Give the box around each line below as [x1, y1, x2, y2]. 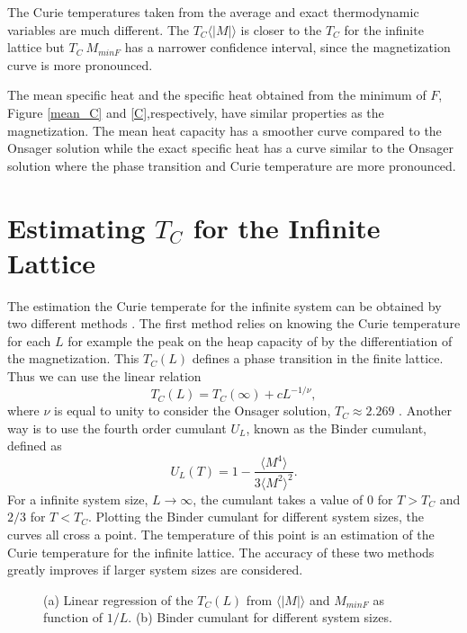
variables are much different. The [7, 20, 190, 39]
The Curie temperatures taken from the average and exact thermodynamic [7, 3, 419, 21]
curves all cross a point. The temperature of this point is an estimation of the [7, 525, 435, 543]
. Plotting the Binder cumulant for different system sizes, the [87, 507, 424, 526]
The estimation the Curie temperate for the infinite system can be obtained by [7, 296, 442, 315]
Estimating [7, 209, 146, 245]
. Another [399, 401, 452, 420]
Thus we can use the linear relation [7, 367, 202, 386]
